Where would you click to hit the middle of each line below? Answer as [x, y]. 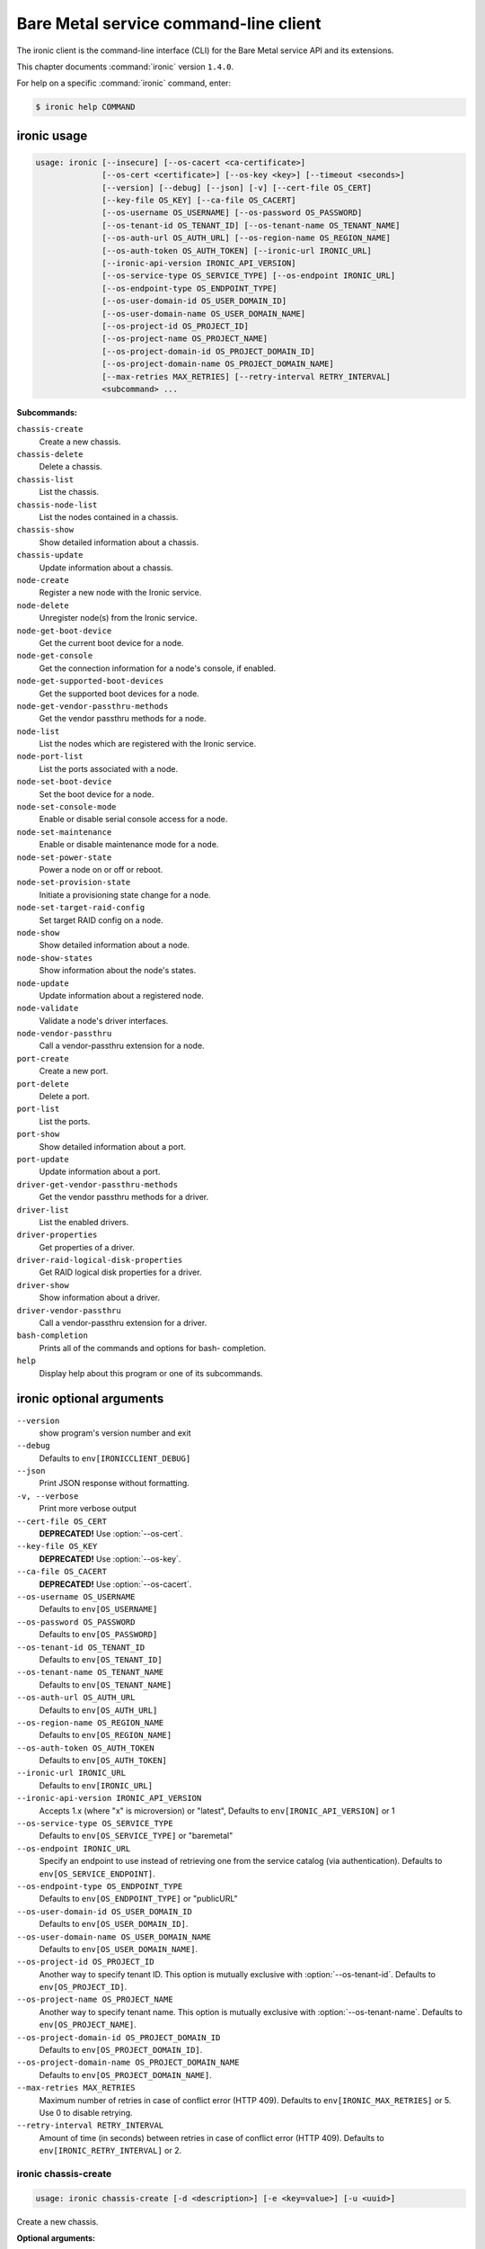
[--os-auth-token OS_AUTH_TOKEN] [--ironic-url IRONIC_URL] [237, 251]
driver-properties [57, 1235]
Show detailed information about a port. [113, 1146]
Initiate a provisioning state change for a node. [125, 894]
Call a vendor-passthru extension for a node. [122, 1046]
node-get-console [55, 656]
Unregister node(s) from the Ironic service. [118, 618]
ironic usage [52, 135]
